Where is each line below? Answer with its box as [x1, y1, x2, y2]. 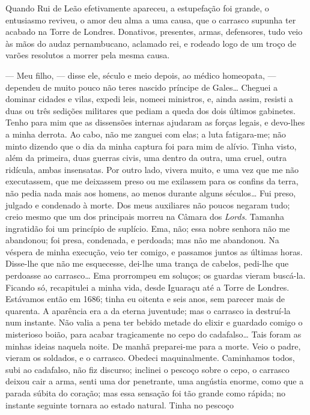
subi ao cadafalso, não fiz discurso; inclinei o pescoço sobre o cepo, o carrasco [5, 363, 290, 375]
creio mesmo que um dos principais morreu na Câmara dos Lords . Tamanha [5, 210, 284, 223]
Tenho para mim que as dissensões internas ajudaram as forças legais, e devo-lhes [5, 116, 305, 129]
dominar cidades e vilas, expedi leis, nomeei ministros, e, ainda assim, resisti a [5, 92, 293, 105]
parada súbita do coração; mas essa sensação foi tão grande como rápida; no [5, 387, 286, 399]
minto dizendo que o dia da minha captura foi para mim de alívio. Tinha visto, [5, 139, 297, 152]
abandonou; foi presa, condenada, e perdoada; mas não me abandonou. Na [5, 234, 279, 246]
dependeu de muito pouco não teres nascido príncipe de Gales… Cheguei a [5, 80, 278, 93]
